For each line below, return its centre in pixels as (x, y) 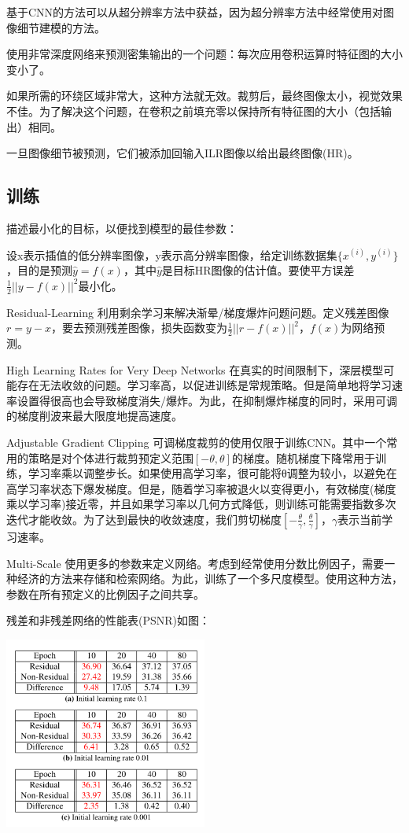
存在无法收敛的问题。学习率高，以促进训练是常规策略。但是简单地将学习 (204, 385)
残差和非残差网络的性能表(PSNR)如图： (109, 620)
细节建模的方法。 (61, 27)
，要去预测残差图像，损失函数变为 (139, 328)
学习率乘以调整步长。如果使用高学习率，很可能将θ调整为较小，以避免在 (212, 473)
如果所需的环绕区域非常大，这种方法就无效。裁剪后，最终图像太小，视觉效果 (204, 96)
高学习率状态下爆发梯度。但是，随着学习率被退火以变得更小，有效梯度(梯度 (201, 488)
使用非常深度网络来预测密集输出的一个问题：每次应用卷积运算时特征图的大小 (204, 54)
